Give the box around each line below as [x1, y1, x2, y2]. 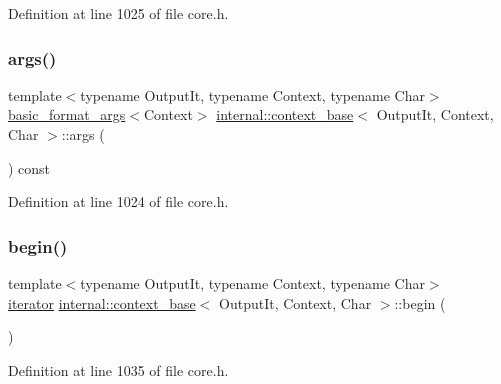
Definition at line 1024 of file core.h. [8, 191, 229, 212]
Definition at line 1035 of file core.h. [8, 359, 229, 380]
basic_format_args [8, 104, 126, 125]
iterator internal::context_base [8, 292, 196, 313]
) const [8, 157, 51, 178]
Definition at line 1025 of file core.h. [8, 3, 229, 23]
